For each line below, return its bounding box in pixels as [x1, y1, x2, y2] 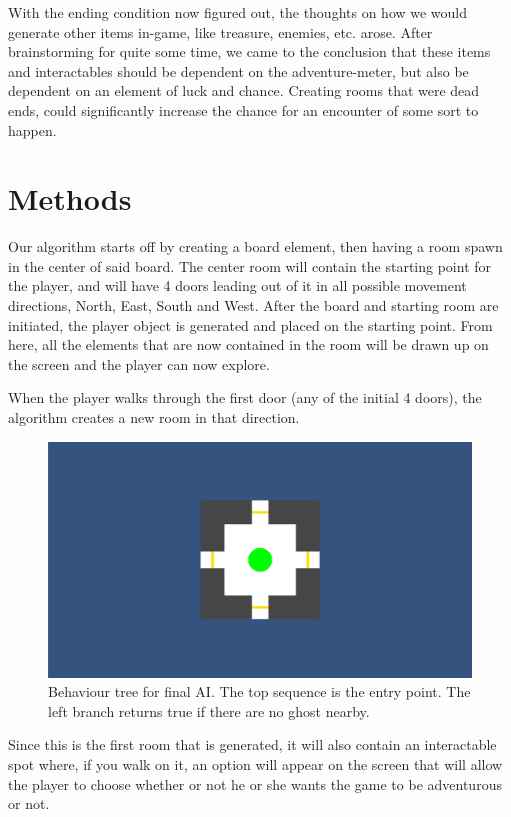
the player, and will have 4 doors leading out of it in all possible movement [8, 275, 467, 296]
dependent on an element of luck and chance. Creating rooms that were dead [8, 80, 480, 101]
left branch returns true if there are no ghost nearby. [48, 700, 370, 721]
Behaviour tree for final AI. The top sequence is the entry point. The [48, 681, 471, 702]
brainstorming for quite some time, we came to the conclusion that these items [8, 41, 491, 62]
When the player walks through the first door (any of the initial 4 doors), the [8, 387, 482, 408]
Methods [8, 178, 132, 219]
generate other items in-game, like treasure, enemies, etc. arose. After [8, 21, 433, 42]
